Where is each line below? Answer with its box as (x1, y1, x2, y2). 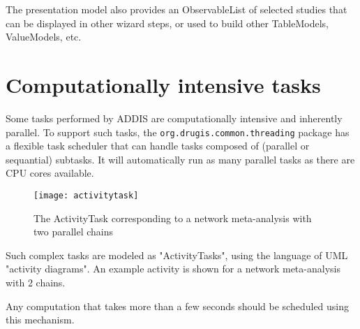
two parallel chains (33, 224, 114, 239)
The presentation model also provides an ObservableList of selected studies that (6, 2, 347, 16)
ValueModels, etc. (6, 29, 82, 44)
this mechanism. (6, 312, 75, 327)
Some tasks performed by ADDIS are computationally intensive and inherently (6, 110, 343, 125)
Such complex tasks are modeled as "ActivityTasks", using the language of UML (6, 247, 348, 262)
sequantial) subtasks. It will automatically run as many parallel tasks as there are (6, 152, 355, 166)
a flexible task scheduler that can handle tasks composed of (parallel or (6, 138, 310, 153)
